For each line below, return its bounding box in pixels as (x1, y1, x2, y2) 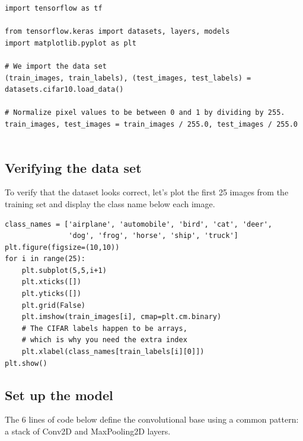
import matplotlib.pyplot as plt (5, 38, 136, 47)
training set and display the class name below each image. (5, 197, 215, 210)
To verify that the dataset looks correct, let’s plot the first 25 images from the (5, 186, 289, 198)
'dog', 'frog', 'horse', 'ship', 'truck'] (68, 231, 238, 240)
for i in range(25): (5, 255, 86, 263)
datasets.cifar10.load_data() (5, 85, 124, 94)
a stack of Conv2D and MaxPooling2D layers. (5, 425, 171, 437)
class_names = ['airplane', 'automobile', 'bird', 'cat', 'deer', (5, 220, 273, 228)
